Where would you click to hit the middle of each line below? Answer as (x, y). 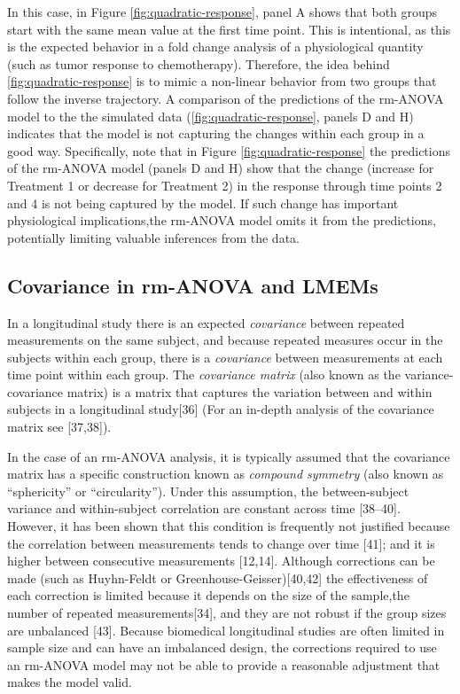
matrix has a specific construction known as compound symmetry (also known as (226, 474)
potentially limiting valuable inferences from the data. (153, 237)
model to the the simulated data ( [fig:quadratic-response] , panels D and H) (211, 116)
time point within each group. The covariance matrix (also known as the (204, 374)
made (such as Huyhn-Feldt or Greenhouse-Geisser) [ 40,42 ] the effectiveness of (218, 577)
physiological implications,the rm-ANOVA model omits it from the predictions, (222, 220)
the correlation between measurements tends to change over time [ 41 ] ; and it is (221, 543)
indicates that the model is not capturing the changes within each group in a (216, 133)
